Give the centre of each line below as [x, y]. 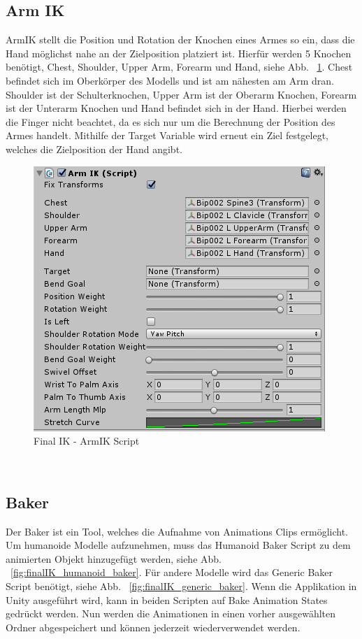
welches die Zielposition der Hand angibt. [94, 149]
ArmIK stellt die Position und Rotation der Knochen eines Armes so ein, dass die [180, 40]
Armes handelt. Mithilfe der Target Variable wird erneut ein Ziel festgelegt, [167, 135]
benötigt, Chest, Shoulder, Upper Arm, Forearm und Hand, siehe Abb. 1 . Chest [179, 67]
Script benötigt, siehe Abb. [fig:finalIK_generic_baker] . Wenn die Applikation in [181, 586]
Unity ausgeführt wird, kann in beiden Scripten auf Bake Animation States [167, 599]
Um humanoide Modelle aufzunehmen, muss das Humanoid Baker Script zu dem [178, 545]
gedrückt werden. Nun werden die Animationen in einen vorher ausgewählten [171, 613]
